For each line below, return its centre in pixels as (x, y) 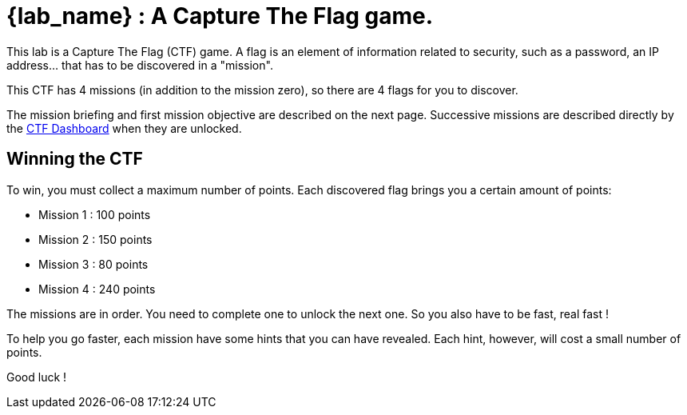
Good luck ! (37, 377)
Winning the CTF (75, 159)
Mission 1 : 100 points (95, 214)
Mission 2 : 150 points (95, 239)
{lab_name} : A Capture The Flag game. (220, 16)
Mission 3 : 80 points (93, 264)
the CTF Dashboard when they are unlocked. (124, 128)
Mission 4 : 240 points (97, 289)
